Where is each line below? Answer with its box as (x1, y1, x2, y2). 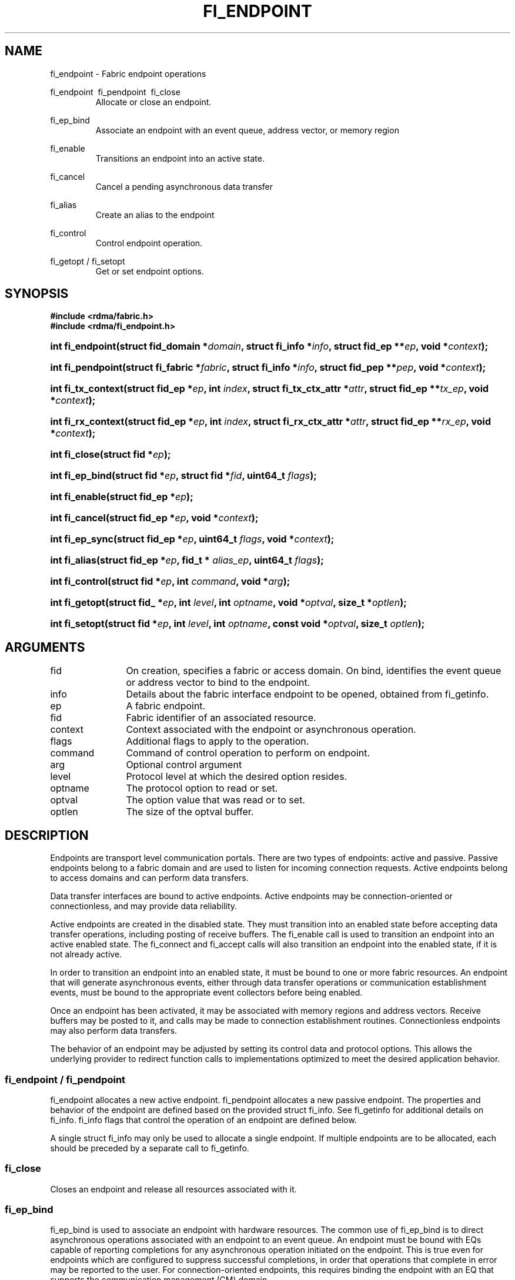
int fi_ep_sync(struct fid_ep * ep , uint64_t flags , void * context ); (50, 533, 335, 545)
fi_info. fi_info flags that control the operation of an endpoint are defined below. (50, 1114, 357, 1125)
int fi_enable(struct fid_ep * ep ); (50, 491, 193, 503)
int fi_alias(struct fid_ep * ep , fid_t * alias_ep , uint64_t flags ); (50, 554, 324, 567)
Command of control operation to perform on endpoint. (126, 747, 370, 759)
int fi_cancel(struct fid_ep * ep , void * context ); (50, 512, 259, 524)
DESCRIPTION (5, 827, 89, 843)
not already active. (50, 949, 122, 960)
